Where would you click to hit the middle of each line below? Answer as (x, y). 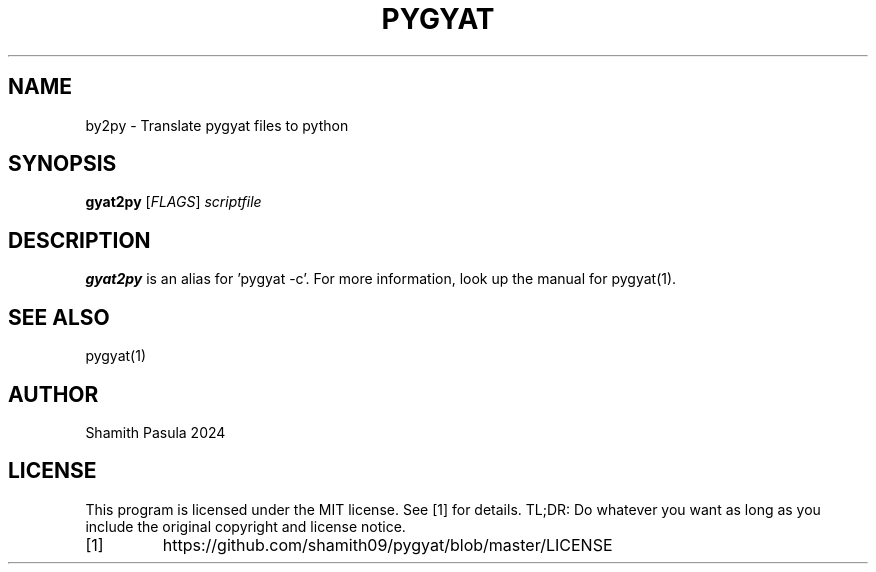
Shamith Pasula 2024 (155, 432)
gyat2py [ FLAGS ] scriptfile (173, 202)
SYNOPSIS (62, 164)
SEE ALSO (59, 317)
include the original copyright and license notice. (245, 526)
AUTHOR (53, 394)
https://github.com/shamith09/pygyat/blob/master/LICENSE (387, 544)
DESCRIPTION (79, 240)
